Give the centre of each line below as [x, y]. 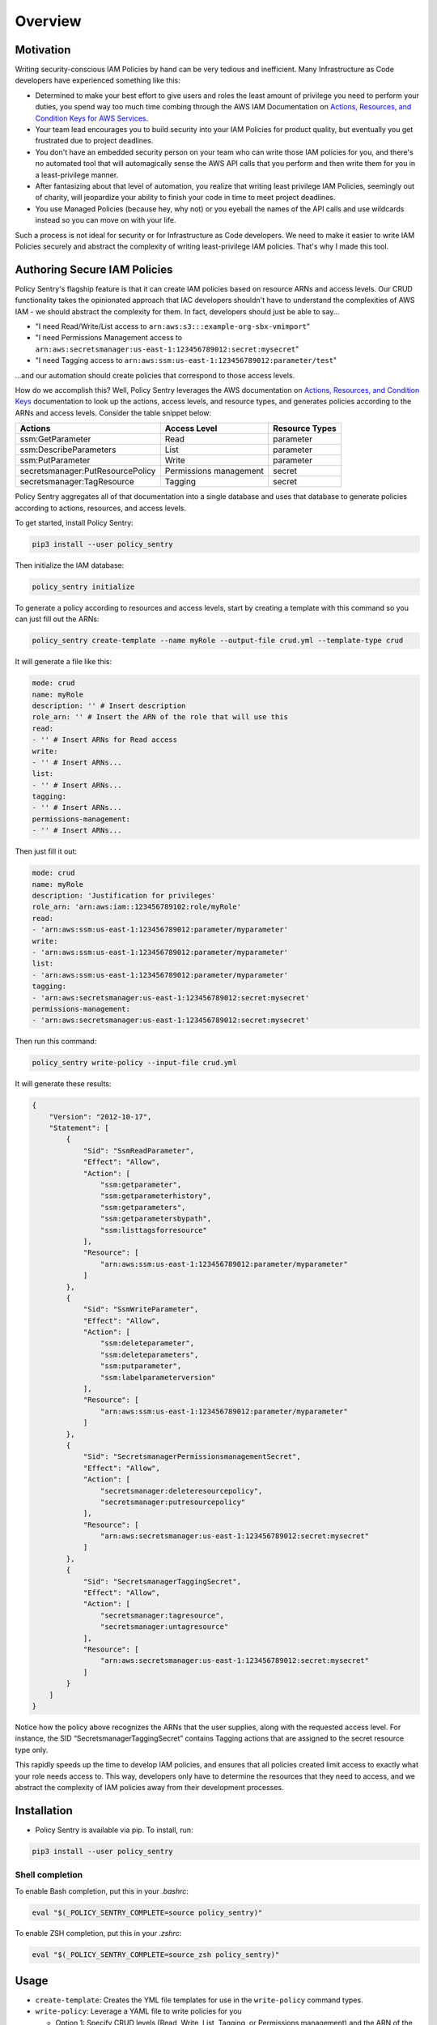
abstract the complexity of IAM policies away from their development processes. [149, 1787]
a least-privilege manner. [77, 175]
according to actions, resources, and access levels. [100, 508]
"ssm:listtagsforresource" [154, 1230]
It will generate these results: [63, 1084]
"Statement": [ [79, 1128]
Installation [44, 1810]
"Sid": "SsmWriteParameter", [141, 1309]
